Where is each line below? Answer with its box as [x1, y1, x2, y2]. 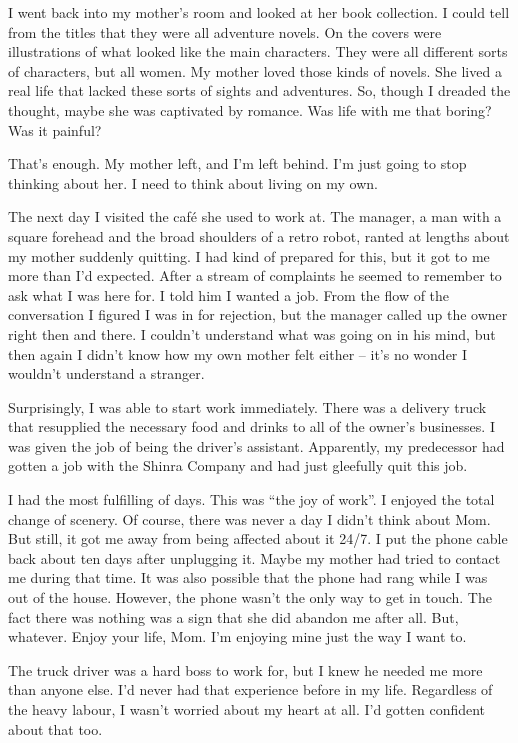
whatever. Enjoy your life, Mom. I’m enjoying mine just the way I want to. [8, 626, 467, 647]
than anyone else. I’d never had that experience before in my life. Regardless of [8, 679, 493, 700]
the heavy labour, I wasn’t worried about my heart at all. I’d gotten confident [8, 699, 486, 719]
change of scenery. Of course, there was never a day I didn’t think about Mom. [8, 508, 491, 529]
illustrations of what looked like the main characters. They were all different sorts [8, 41, 508, 62]
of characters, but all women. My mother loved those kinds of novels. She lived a [8, 60, 502, 81]
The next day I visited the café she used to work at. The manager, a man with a [8, 206, 502, 227]
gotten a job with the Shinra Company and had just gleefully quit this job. [8, 455, 468, 476]
